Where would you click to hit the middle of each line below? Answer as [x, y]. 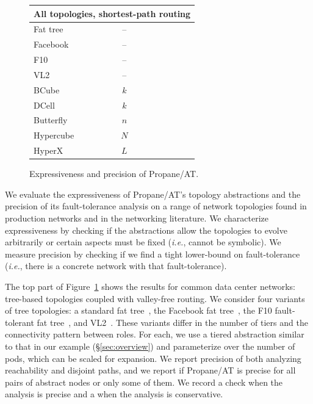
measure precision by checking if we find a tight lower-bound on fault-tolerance [153, 254]
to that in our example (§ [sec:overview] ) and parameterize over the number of [150, 346]
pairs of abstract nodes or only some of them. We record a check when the [144, 382]
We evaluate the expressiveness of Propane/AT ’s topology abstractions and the [153, 194]
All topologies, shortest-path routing [112, 13]
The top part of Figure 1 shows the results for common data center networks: [150, 286]
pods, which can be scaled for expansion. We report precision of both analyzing [153, 358]
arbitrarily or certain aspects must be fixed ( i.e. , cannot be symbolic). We [143, 242]
